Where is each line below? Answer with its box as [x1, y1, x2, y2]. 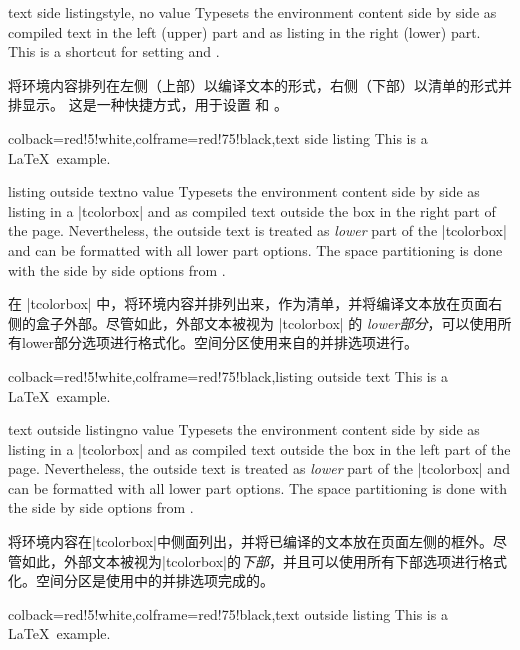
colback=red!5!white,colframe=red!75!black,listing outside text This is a [8, 365, 448, 386]
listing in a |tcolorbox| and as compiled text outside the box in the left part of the [8, 438, 511, 459]
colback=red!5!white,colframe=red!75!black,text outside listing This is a [8, 603, 448, 624]
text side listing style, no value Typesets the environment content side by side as [8, 2, 497, 22]
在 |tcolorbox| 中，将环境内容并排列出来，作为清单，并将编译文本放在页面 [8, 293, 489, 314]
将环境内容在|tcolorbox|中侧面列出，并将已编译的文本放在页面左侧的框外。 [8, 531, 493, 552]
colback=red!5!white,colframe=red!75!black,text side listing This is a [8, 127, 428, 148]
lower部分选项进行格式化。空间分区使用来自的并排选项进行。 [21, 332, 418, 353]
